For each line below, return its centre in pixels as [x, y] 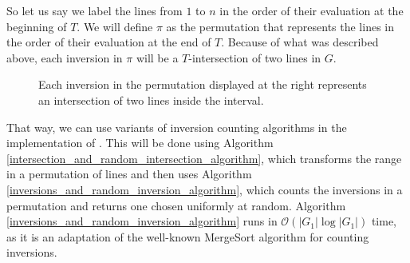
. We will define [115, 26]
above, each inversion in [65, 57]
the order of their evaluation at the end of [109, 42]
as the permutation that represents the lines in [280, 26]
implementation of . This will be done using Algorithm [140, 143]
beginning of [37, 26]
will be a [157, 57]
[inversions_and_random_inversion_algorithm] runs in [142, 221]
